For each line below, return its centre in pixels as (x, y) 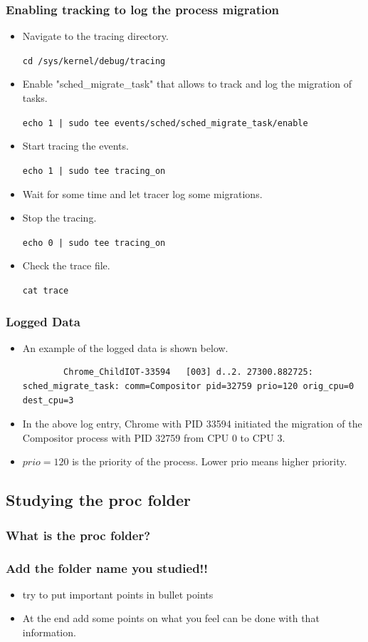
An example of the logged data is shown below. (125, 347)
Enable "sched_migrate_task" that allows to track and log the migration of (187, 84)
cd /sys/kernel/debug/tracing (94, 61)
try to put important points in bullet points (118, 594)
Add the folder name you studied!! (107, 568)
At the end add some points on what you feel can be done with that (171, 618)
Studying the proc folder (99, 500)
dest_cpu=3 (48, 400)
